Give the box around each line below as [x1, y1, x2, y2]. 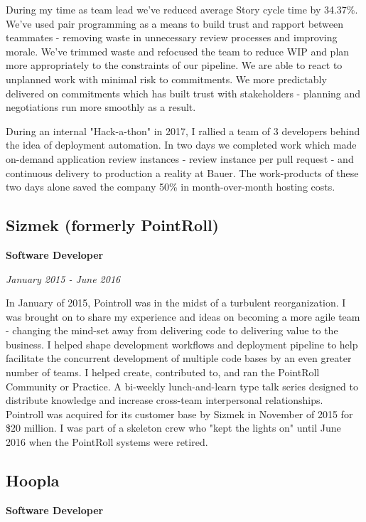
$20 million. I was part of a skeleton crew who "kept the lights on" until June [6, 420, 341, 435]
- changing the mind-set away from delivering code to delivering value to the [6, 323, 338, 338]
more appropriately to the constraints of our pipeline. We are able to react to [6, 58, 343, 73]
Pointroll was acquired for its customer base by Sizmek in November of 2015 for [6, 406, 353, 421]
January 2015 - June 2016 [6, 271, 121, 286]
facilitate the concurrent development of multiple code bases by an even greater [6, 351, 352, 366]
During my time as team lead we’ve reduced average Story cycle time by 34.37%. [6, 2, 358, 16]
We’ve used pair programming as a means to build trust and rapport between [6, 16, 344, 31]
